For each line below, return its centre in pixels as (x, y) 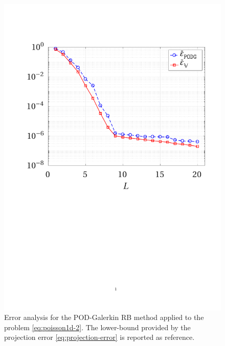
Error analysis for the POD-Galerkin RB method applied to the (104, 317)
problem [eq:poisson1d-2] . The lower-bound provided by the (97, 327)
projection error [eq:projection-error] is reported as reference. (99, 337)
